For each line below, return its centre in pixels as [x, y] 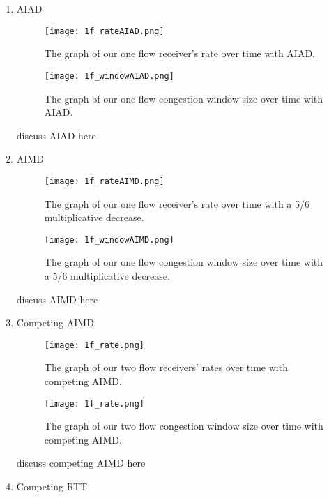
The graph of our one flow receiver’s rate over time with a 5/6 [177, 203]
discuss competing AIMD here [81, 463]
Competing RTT [52, 486]
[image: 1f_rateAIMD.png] [104, 181]
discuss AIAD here [56, 135]
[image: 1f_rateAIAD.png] [104, 31]
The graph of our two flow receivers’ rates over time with [166, 367]
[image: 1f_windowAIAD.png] [109, 76]
